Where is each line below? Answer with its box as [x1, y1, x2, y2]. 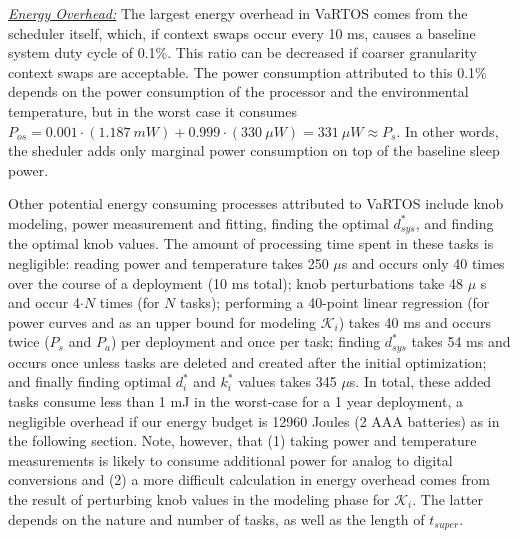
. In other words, [396, 120, 499, 141]
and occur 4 [8, 292, 80, 313]
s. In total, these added [349, 371, 492, 392]
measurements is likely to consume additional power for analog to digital [8, 449, 453, 470]
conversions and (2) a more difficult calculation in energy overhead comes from [8, 469, 490, 490]
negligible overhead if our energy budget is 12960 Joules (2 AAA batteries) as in [8, 410, 500, 431]
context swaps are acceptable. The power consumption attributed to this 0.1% [8, 61, 487, 82]
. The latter [412, 488, 484, 509]
